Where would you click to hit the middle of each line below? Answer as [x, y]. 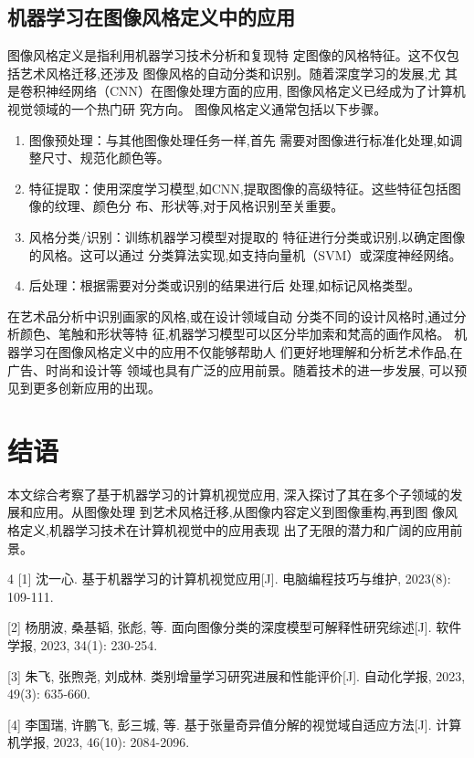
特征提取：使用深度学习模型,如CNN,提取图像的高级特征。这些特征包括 [238, 188]
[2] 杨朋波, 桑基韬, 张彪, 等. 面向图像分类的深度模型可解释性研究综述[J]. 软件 [235, 627]
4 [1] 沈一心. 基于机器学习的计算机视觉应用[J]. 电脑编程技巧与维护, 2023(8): [229, 579]
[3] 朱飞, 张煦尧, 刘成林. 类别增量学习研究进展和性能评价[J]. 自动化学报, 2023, [237, 675]
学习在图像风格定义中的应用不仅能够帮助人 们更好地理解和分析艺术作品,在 [241, 351]
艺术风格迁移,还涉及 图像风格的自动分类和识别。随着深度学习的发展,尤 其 [239, 73]
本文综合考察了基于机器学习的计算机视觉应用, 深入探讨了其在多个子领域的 [229, 494]
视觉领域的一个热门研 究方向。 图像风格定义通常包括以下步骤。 [197, 108]
